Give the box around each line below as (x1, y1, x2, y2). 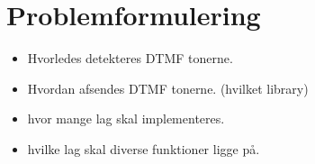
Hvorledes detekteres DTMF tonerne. (27, 49, 233, 68)
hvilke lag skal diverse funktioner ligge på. (27, 139, 260, 158)
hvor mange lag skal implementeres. (27, 109, 225, 128)
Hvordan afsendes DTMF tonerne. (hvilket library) (27, 78, 309, 97)
